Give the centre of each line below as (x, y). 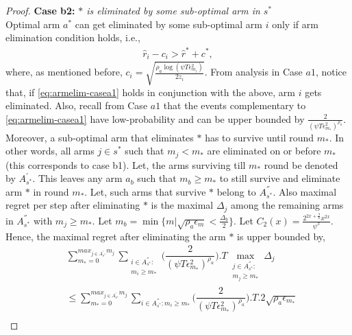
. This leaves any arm (77, 178)
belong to (236, 191)
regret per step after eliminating (73, 205)
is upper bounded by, (281, 236)
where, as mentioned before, (64, 72)
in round (51, 191)
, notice (331, 72)
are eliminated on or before (264, 151)
